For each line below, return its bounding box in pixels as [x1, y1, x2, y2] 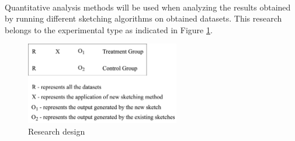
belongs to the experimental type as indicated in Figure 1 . [5, 23, 213, 36]
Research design [28, 125, 85, 137]
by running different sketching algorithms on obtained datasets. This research [5, 12, 282, 24]
